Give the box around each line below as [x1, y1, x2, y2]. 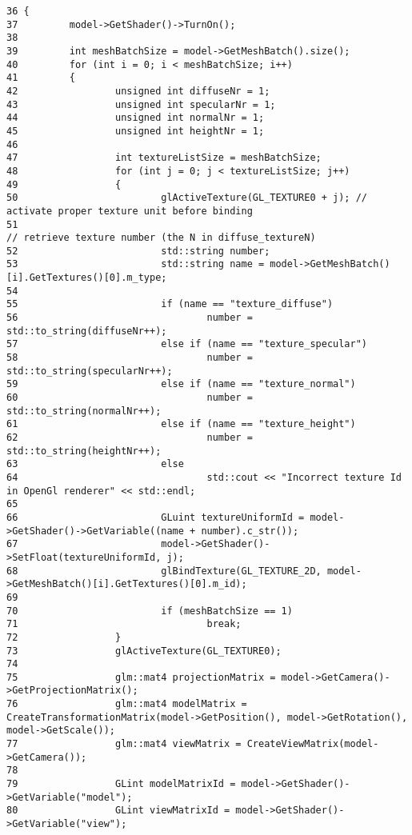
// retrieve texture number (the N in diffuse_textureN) [6, 232, 316, 244]
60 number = [6, 392, 253, 404]
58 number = [6, 352, 253, 364]
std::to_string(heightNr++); [6, 445, 162, 457]
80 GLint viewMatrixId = [6, 805, 230, 817]
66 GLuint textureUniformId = [6, 511, 305, 523]
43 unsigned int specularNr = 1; [6, 98, 276, 110]
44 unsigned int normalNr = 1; [6, 112, 265, 124]
